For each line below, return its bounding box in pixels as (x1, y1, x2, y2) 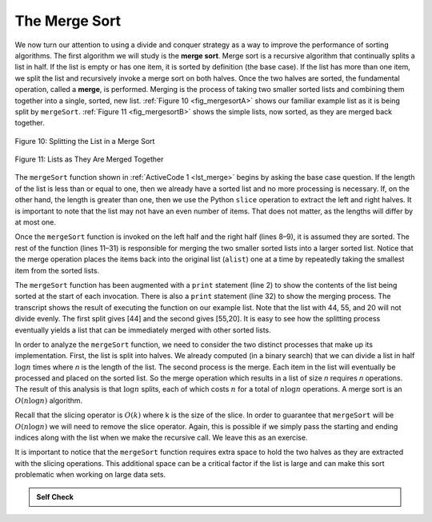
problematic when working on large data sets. (14, 470, 166, 480)
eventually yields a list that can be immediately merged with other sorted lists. (14, 325, 271, 335)
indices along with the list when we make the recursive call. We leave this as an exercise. (14, 432, 308, 443)
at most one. (14, 217, 56, 227)
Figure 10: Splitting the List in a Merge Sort (14, 136, 155, 145)
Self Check (36, 492, 74, 501)
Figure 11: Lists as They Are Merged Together (14, 154, 164, 164)
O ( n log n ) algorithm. (14, 396, 83, 405)
